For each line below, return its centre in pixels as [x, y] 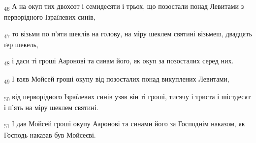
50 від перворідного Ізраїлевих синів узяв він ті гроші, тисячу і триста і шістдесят [128, 97]
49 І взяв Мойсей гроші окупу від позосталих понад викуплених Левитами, [117, 79]
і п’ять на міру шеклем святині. [51, 107]
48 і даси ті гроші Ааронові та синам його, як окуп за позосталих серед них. [119, 61]
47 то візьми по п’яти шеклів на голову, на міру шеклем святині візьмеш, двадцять [128, 34]
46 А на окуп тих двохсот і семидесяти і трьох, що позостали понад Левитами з [124, 7]
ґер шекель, [21, 44]
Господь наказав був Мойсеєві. [50, 134]
